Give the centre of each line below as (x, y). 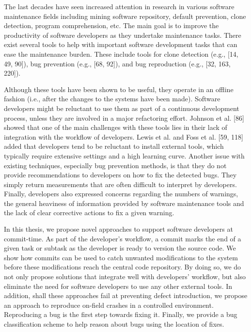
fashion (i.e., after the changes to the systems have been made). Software (112, 99)
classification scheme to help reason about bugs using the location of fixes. (114, 324)
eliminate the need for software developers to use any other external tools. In (118, 286)
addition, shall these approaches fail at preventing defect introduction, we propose (126, 295)
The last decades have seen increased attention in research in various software (119, 6)
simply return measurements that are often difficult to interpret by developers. (120, 184)
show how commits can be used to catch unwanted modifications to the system (121, 257)
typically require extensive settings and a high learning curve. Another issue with (124, 155)
